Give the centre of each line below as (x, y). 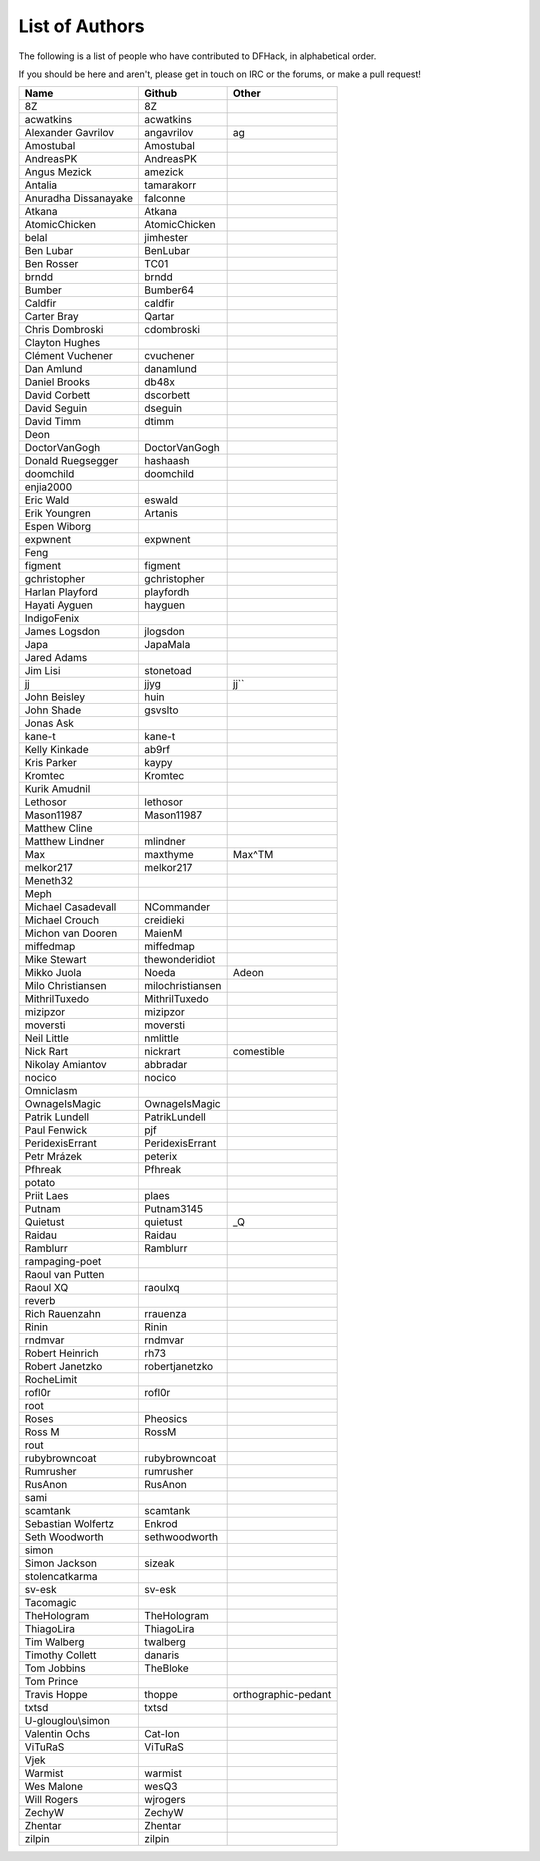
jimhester (166, 238)
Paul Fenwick (56, 1130)
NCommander (177, 907)
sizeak (159, 1563)
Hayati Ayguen (59, 605)
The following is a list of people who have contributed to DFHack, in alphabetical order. (197, 56)
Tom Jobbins (55, 1668)
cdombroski (172, 330)
